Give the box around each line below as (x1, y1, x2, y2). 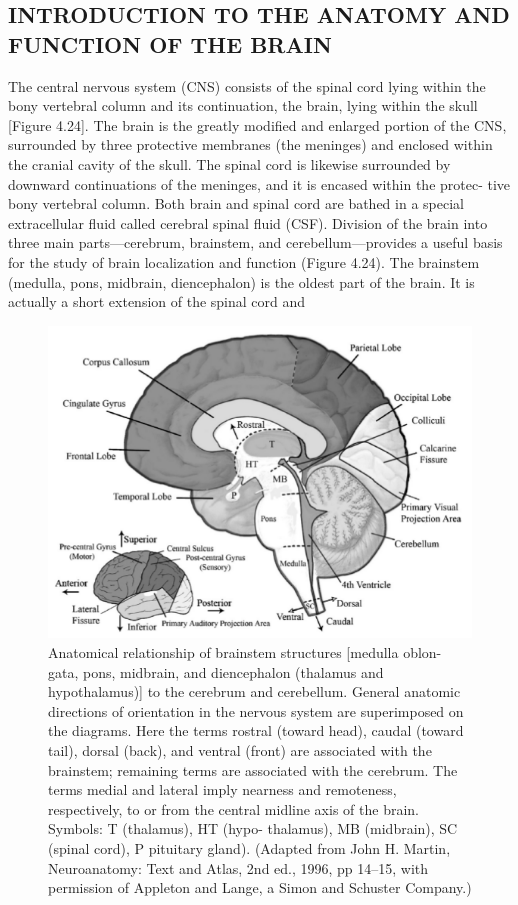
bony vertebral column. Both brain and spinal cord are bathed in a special (8, 193, 464, 214)
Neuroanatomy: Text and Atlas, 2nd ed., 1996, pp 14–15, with (48, 857, 429, 878)
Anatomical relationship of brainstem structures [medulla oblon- (48, 642, 442, 662)
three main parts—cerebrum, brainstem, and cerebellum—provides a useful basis (8, 232, 503, 253)
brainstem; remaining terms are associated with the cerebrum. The (48, 759, 458, 780)
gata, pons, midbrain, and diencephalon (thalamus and (48, 661, 384, 682)
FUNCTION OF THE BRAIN (8, 28, 332, 59)
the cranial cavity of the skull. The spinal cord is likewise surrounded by (8, 153, 451, 174)
